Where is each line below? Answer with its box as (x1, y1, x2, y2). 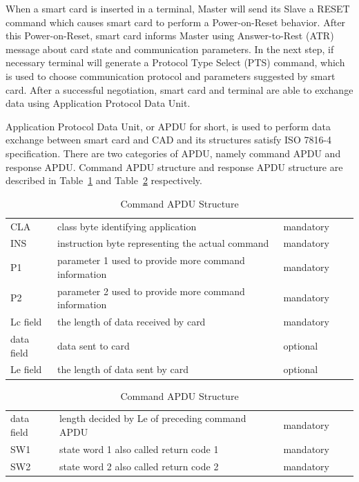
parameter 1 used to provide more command (57, 253, 245, 268)
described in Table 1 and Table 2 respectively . (6, 173, 202, 188)
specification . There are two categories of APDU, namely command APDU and (6, 145, 341, 160)
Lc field (10, 314, 42, 329)
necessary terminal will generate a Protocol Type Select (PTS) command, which (6, 55, 345, 70)
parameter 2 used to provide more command (57, 283, 245, 298)
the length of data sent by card (57, 362, 188, 376)
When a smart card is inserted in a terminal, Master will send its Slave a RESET (6, 1, 350, 15)
